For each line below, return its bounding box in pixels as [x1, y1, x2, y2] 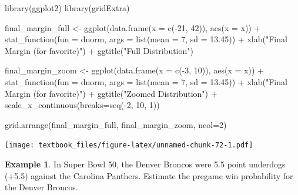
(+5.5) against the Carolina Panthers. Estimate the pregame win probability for [5, 169, 293, 181]
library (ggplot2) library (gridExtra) [5, 2, 130, 14]
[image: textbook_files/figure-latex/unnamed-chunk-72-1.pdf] [5, 141, 253, 150]
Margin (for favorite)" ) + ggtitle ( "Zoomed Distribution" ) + [5, 87, 217, 99]
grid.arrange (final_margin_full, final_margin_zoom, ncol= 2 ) [5, 118, 227, 130]
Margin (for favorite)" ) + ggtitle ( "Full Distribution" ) [5, 44, 193, 56]
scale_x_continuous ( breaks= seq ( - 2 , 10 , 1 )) [5, 99, 160, 111]
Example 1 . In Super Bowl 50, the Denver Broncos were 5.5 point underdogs [5, 158, 286, 170]
